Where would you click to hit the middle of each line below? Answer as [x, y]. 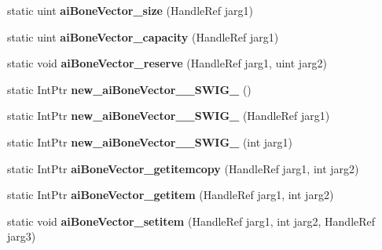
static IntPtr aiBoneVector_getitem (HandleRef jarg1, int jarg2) [171, 195]
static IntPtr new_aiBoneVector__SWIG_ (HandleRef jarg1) [169, 116]
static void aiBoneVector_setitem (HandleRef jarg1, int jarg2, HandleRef [191, 221]
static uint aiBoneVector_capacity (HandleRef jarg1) [143, 36]
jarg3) [22, 236]
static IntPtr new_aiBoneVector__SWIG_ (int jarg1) [150, 141]
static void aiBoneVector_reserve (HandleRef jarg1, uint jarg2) [167, 63]
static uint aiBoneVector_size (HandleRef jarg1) [130, 10]
